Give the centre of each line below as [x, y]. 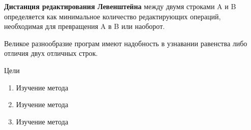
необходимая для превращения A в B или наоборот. [85, 26]
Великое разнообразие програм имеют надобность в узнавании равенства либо [126, 43]
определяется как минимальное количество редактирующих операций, [113, 16]
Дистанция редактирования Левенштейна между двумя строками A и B [120, 6]
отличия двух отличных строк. [51, 53]
